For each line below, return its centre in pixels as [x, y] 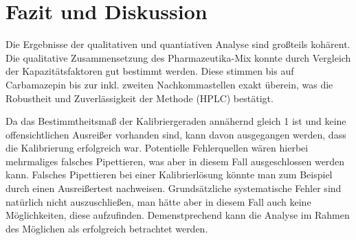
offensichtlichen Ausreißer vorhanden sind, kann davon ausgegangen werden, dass [176, 134]
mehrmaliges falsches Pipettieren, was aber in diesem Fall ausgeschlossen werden [175, 161]
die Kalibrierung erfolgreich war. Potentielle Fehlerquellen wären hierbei [157, 148]
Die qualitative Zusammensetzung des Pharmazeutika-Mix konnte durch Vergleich [178, 57]
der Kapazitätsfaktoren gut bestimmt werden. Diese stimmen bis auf [150, 71]
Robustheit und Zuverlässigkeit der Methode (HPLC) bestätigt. [140, 98]
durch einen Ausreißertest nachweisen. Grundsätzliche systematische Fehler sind [174, 188]
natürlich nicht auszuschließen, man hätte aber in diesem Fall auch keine [158, 201]
